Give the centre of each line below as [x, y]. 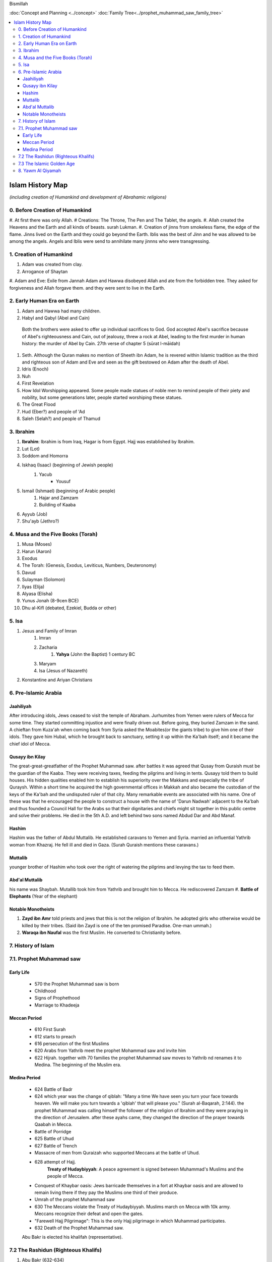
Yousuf [63, 482]
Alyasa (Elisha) [37, 594]
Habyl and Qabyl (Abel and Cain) [56, 318]
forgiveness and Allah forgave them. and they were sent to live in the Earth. [87, 288]
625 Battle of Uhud [54, 1139]
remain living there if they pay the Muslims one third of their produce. [106, 1192]
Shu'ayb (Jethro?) [41, 521]
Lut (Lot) [31, 449]
